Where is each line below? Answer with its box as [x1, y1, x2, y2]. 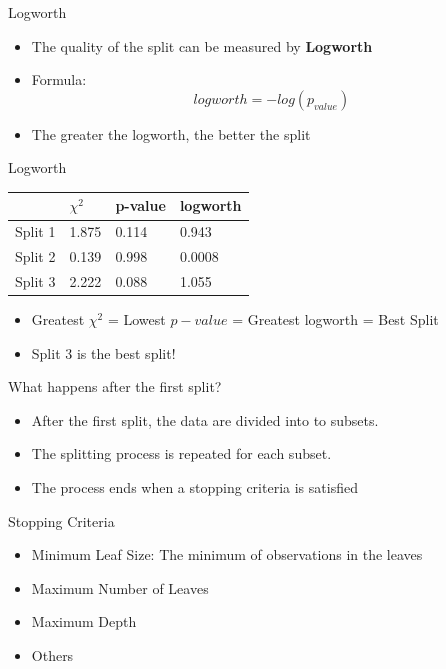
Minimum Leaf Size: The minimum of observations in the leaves [31, 544, 423, 565]
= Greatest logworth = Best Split [232, 309, 439, 330]
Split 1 [15, 221, 56, 242]
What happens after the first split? [8, 376, 222, 397]
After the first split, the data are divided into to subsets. [31, 409, 379, 430]
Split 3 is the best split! [31, 342, 176, 363]
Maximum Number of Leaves [31, 577, 209, 598]
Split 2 [15, 246, 56, 267]
